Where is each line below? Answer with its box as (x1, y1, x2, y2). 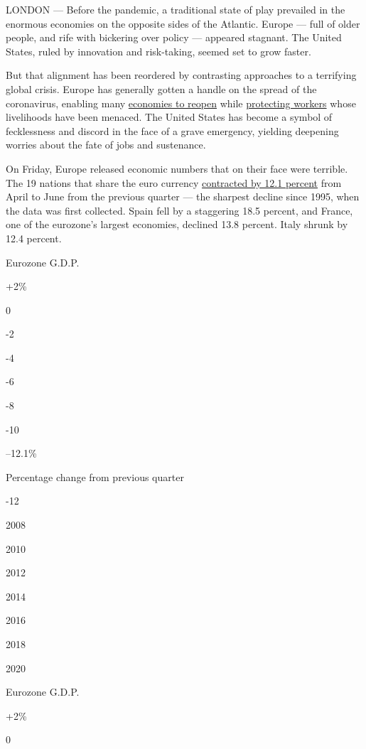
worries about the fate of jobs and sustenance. (6, 137, 206, 152)
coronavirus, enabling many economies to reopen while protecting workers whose (6, 95, 356, 110)
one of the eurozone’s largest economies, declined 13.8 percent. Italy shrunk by (6, 217, 348, 232)
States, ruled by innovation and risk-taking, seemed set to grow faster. (6, 43, 311, 58)
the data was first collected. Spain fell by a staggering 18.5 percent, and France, (6, 203, 353, 217)
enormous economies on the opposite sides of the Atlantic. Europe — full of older (6, 16, 360, 31)
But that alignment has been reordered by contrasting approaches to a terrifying (6, 68, 357, 82)
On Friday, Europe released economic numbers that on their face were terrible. (6, 161, 348, 176)
